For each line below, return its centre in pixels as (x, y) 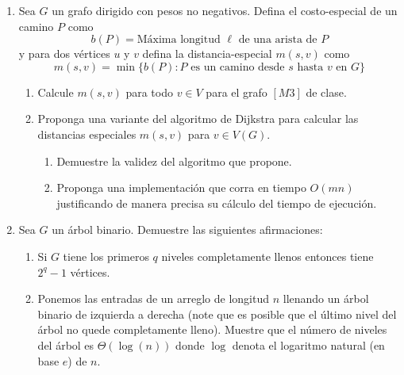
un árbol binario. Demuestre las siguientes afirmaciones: (187, 230)
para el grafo (237, 92)
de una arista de (278, 40)
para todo (149, 92)
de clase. (326, 92)
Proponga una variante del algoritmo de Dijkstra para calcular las (198, 119)
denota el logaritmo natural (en (308, 344)
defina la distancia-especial (207, 54)
